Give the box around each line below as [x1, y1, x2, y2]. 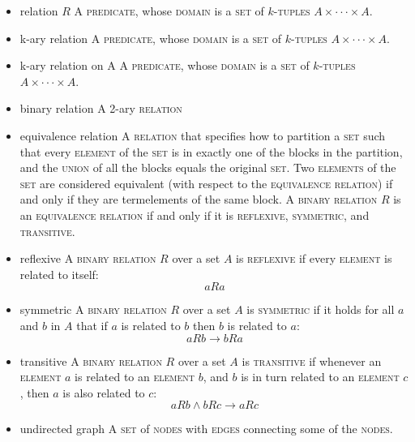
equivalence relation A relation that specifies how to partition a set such [19, 127, 386, 144]
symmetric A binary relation [19, 301, 167, 318]
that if [76, 316, 108, 333]
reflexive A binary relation [19, 250, 156, 267]
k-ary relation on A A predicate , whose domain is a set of [19, 57, 310, 74]
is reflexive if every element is [236, 250, 392, 267]
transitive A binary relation [19, 352, 162, 369]
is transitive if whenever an [242, 352, 382, 369]
